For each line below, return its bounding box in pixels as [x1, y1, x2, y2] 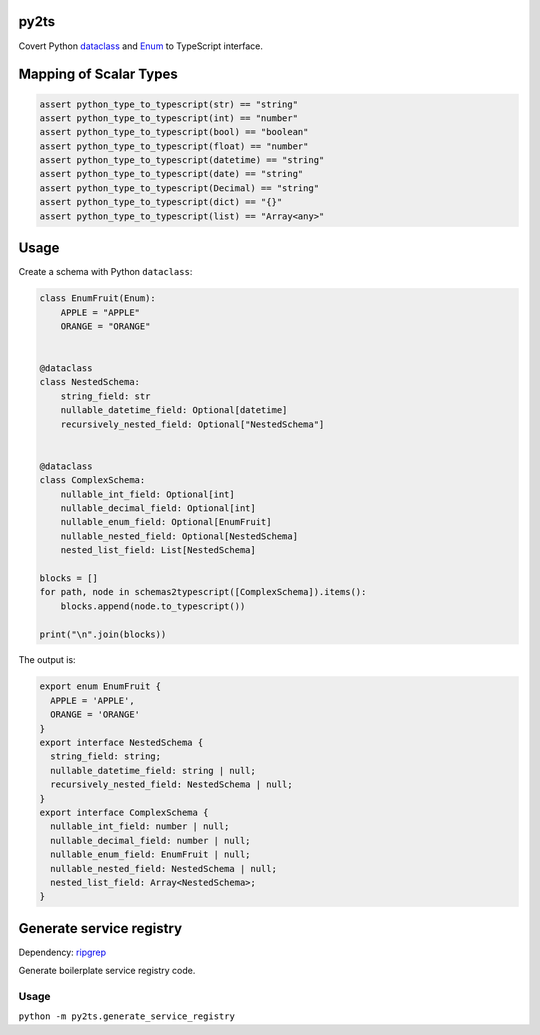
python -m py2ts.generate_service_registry [18, 1011, 235, 1022]
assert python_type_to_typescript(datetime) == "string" [39, 155, 325, 166]
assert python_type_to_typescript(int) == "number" [39, 112, 299, 124]
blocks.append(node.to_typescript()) [60, 600, 246, 612]
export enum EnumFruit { [39, 681, 162, 692]
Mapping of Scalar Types [18, 66, 179, 83]
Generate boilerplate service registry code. [18, 965, 196, 977]
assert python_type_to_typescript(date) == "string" [39, 168, 304, 180]
